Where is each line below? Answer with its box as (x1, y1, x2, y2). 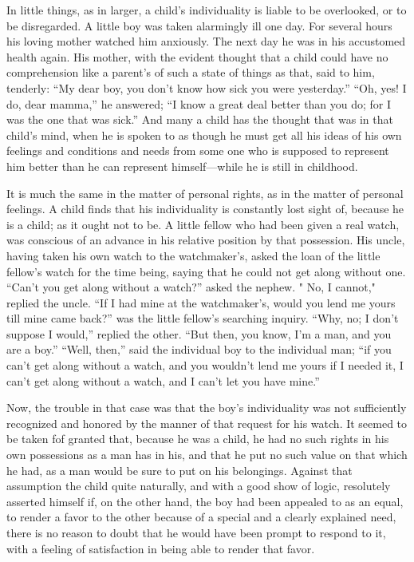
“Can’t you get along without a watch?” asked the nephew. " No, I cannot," (6, 279, 376, 295)
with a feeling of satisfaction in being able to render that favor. (6, 540, 315, 556)
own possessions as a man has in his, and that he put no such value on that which (6, 446, 408, 463)
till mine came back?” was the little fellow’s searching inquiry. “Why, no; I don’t (6, 310, 399, 327)
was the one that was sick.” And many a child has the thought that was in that (6, 111, 393, 128)
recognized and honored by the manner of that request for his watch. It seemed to (6, 414, 408, 431)
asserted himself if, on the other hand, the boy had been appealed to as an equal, (6, 493, 404, 509)
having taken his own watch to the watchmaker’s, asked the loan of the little (6, 247, 380, 263)
